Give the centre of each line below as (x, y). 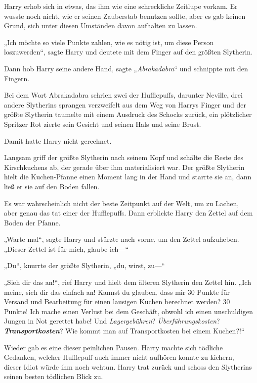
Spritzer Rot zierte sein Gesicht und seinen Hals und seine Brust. (103, 124)
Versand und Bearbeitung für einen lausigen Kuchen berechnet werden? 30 (117, 301)
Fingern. (17, 78)
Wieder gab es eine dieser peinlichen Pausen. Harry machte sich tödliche (113, 347)
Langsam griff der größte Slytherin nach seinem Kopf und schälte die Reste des (124, 157)
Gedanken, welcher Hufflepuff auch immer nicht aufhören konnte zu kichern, (119, 357)
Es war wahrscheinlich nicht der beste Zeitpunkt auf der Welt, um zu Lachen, (122, 203)
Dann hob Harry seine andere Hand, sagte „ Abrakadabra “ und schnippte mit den (126, 68)
